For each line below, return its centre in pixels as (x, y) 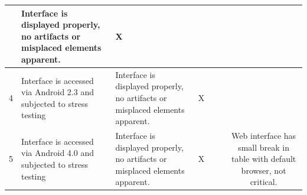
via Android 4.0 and (58, 153)
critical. (264, 182)
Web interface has (264, 135)
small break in (264, 147)
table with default (264, 159)
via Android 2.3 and (58, 92)
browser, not (264, 170)
